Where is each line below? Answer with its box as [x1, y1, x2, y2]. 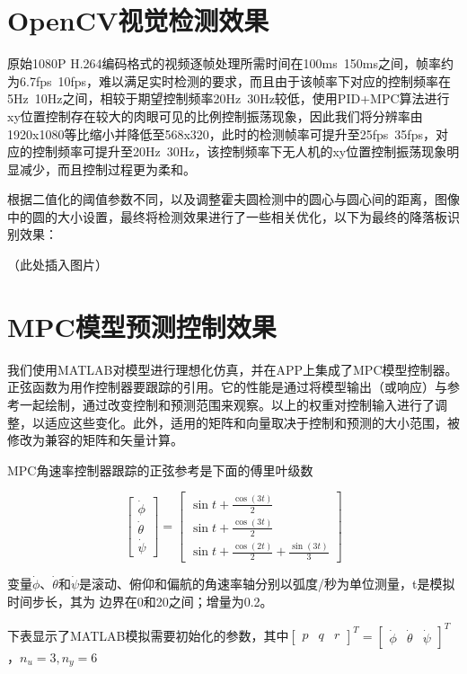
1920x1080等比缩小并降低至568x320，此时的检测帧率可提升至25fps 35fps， [7, 124, 436, 143]
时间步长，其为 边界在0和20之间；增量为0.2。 [7, 591, 273, 610]
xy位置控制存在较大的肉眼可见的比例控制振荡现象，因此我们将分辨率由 [7, 106, 423, 125]
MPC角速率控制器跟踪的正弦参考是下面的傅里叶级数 [7, 460, 313, 479]
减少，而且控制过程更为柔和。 [19, 159, 196, 178]
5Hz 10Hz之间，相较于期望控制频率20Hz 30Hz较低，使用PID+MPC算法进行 [7, 89, 450, 108]
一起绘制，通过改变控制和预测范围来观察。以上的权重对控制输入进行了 [19, 395, 435, 413]
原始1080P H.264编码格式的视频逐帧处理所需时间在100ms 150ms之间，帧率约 [7, 54, 454, 73]
